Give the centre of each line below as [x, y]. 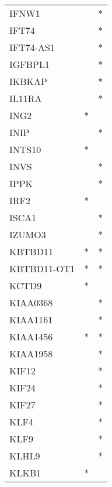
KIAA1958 [31, 354]
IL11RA [26, 98]
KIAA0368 [31, 302]
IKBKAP [28, 81]
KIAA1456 [31, 336]
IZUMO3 [28, 234]
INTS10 [25, 149]
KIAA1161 [31, 319]
